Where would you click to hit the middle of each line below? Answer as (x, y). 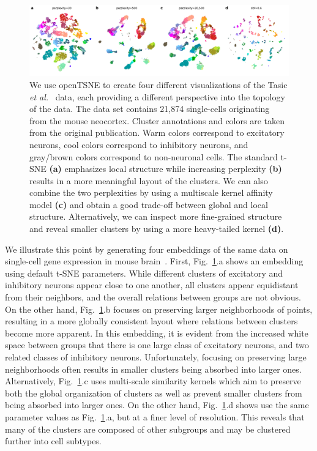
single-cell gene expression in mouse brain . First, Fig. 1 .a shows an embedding (154, 261)
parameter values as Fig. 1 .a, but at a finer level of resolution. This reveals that (155, 416)
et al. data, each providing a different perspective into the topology (157, 96)
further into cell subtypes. (53, 441)
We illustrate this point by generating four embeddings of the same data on (147, 249)
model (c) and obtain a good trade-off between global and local (149, 204)
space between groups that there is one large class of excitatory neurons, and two (157, 345)
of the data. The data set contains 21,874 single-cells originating (150, 109)
